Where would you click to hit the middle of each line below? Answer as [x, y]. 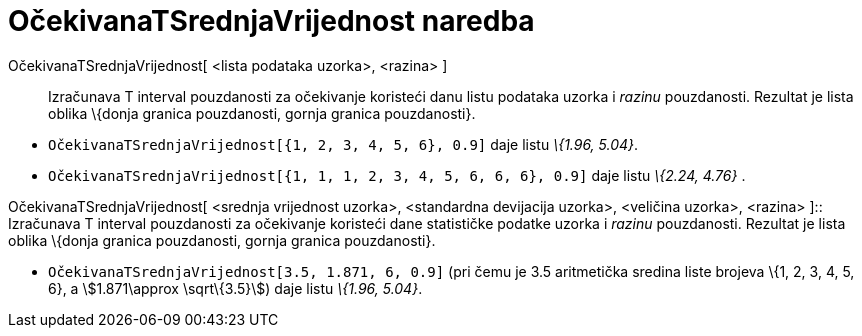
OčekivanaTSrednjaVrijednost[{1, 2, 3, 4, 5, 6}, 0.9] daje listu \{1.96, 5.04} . [343, 144]
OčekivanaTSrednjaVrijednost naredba [271, 21]
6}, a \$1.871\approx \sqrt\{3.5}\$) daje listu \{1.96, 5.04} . [235, 288]
